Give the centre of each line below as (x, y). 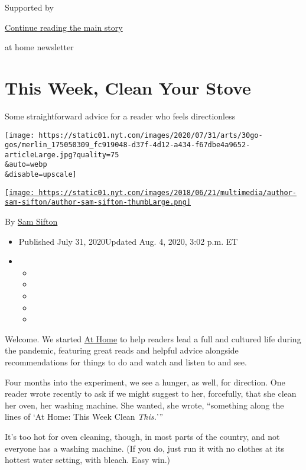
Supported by (29, 7)
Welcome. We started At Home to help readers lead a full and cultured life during (153, 338)
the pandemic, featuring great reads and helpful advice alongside (122, 350)
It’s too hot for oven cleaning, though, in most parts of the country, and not (142, 436)
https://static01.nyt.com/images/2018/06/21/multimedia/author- (167, 192)
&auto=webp (26, 165)
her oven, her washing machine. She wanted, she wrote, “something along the (144, 405)
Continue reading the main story (64, 27)
